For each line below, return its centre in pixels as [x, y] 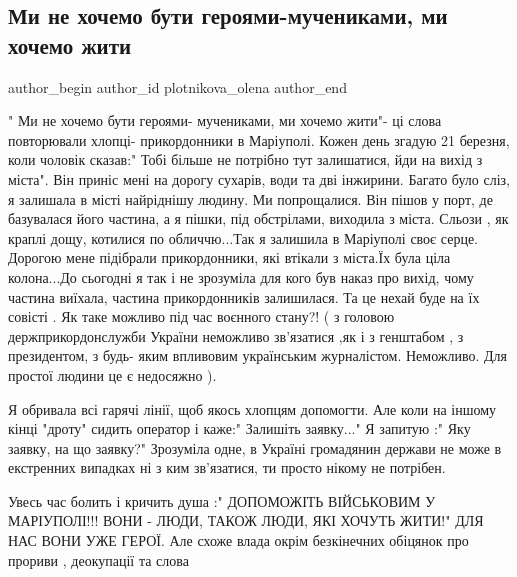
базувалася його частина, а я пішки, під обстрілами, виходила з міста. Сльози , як [258, 218]
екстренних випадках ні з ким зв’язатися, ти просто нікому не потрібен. [227, 467]
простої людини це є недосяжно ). [112, 374]
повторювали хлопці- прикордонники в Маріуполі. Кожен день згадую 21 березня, [259, 139]
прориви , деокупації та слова [98, 559]
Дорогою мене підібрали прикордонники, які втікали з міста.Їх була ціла [229, 257]
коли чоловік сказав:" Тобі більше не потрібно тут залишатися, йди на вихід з [245, 159]
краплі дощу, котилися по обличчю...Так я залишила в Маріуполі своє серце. [243, 237]
